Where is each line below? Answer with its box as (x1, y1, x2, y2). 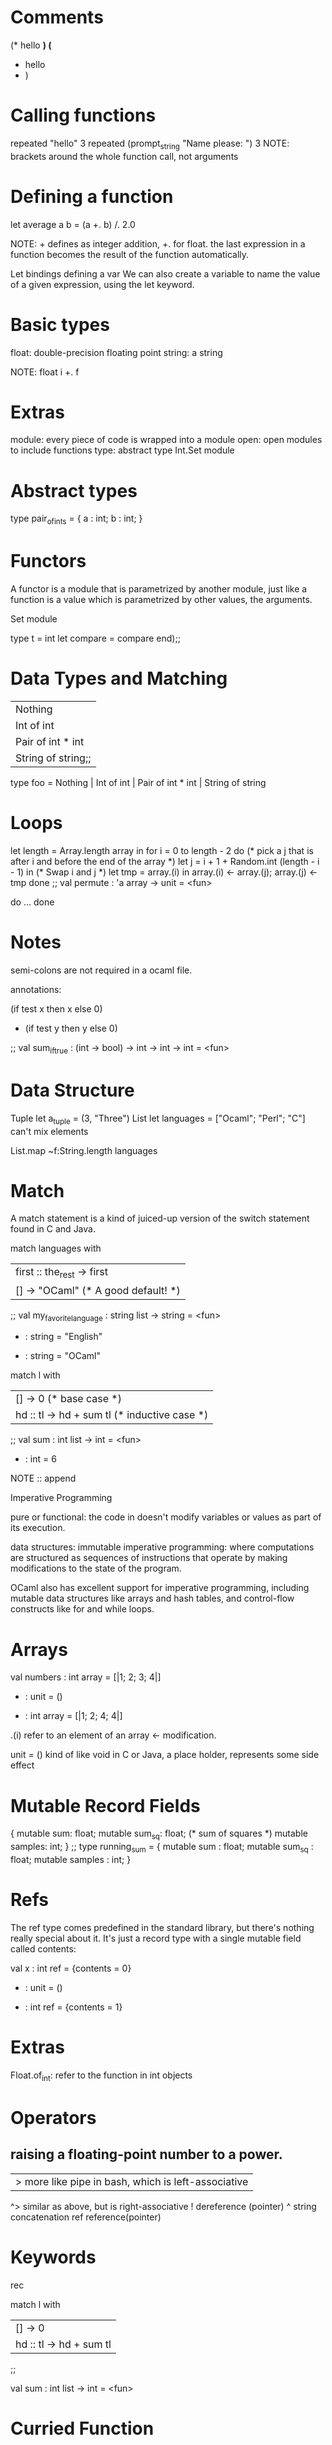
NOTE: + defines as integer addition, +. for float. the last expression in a (10, 237, 306, 250)
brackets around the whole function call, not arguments (10, 150, 239, 162)
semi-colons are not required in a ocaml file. (10, 964, 193, 976)
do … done (10, 896, 55, 908)
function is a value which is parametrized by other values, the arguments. (10, 594, 313, 606)
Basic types (10, 313, 110, 336)
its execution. (10, 1522, 66, 1534)
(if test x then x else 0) (10, 1002, 103, 1015)
